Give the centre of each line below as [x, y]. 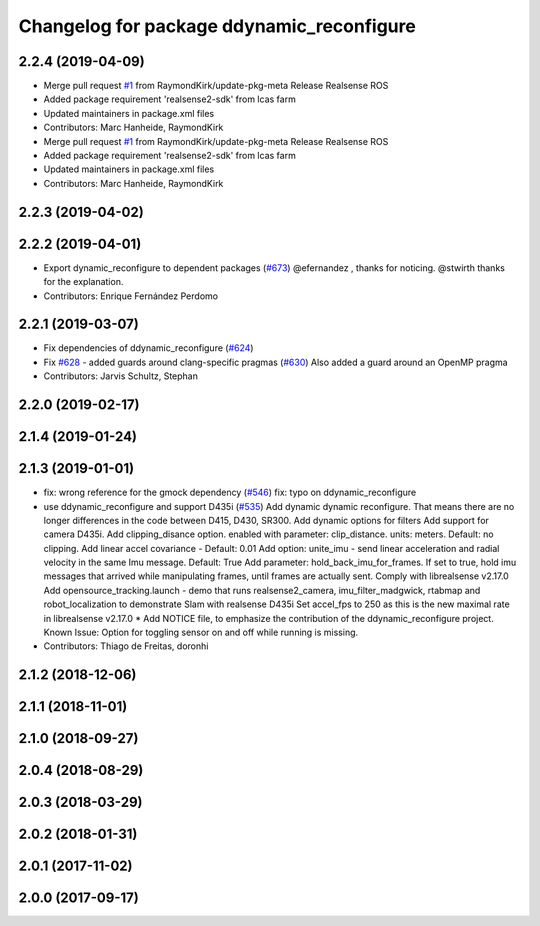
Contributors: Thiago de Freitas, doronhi [126, 646]
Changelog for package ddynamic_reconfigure [217, 26]
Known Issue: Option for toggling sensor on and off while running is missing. [201, 632]
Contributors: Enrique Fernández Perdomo [131, 296]
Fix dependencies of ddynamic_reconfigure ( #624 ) [148, 348]
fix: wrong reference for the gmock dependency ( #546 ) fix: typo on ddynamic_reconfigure [230, 492]
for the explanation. [83, 282]
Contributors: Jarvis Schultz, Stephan [121, 376]
